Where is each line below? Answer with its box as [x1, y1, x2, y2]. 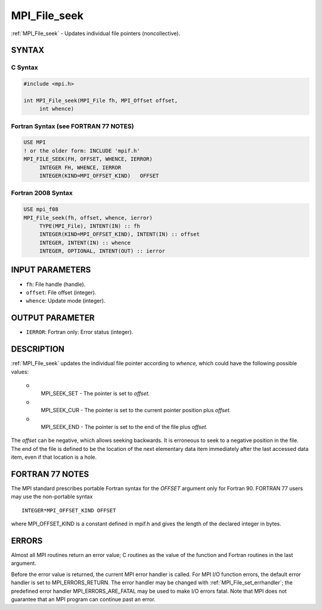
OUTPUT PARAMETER [11, 313, 95, 323]
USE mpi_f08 [23, 206, 59, 213]
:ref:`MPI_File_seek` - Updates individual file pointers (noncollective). [11, 30, 181, 37]
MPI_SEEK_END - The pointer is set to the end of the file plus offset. [41, 423, 208, 430]
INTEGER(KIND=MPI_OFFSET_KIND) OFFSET [39, 172, 159, 179]
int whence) [39, 105, 75, 113]
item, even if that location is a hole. [11, 453, 97, 461]
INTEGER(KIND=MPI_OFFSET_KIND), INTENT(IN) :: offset [39, 231, 200, 238]
